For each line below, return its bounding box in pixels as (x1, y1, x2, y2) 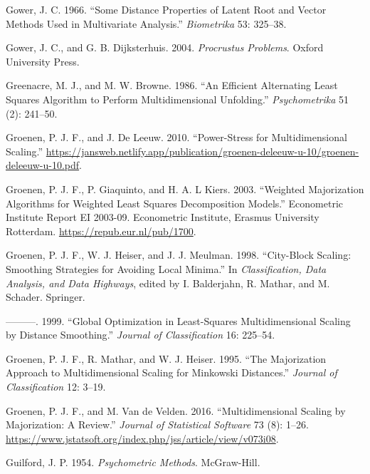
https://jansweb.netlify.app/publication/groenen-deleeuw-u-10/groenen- (46, 143, 359, 158)
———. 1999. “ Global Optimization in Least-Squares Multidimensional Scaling (6, 313, 351, 328)
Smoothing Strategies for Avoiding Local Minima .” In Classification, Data (6, 261, 327, 276)
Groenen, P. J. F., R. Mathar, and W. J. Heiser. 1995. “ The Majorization (6, 351, 327, 366)
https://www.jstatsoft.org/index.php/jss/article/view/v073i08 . (6, 431, 279, 445)
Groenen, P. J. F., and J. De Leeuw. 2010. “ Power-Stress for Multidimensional (6, 130, 347, 145)
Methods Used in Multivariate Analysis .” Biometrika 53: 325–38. (6, 16, 287, 31)
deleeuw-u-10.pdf (6, 158, 80, 172)
